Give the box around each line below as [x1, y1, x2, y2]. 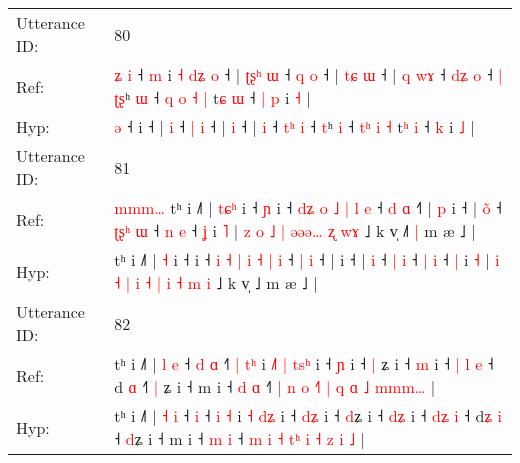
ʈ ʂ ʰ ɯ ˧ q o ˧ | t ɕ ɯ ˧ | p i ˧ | [114, 86, 311, 109]
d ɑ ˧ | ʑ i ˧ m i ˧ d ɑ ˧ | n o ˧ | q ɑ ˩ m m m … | [114, 375, 436, 398]
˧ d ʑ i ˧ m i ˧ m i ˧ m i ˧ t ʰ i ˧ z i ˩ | [114, 427, 365, 450]
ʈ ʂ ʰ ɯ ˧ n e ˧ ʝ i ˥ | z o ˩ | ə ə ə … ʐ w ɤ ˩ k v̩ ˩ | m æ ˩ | [114, 219, 476, 242]
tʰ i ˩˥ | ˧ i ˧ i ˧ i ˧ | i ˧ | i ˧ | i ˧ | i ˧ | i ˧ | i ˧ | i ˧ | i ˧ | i [114, 248, 500, 271]
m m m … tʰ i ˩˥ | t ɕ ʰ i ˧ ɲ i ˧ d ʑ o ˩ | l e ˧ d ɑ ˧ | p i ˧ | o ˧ [114, 196, 502, 219]
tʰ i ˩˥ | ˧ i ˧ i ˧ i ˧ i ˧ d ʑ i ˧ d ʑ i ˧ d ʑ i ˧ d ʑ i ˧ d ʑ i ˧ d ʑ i [114, 404, 503, 427]
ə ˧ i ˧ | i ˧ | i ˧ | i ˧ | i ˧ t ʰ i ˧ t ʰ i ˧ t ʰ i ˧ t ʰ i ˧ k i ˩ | [114, 115, 475, 138]
